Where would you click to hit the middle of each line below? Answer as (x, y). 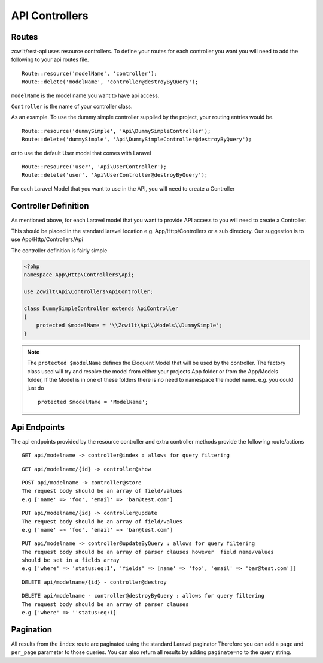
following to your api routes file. (50, 59)
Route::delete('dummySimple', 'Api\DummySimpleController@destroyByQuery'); (137, 140)
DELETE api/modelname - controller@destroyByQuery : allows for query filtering (143, 596)
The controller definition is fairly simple (59, 250)
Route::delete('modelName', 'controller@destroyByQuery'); (110, 82)
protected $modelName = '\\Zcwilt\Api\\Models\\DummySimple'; (129, 325)
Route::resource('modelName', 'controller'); (90, 73)
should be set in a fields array (71, 560)
